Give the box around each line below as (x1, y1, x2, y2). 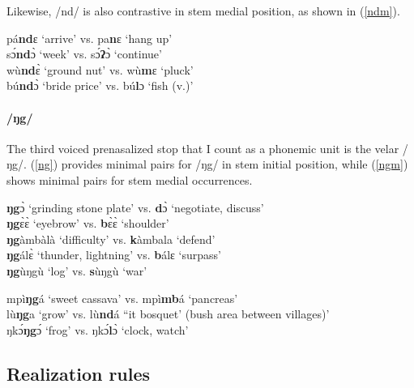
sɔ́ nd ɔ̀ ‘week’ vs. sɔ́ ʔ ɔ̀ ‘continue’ (6, 45, 162, 62)
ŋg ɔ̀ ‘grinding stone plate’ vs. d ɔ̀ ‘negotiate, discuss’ (6, 198, 264, 215)
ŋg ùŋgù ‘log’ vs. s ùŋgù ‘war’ (6, 262, 147, 279)
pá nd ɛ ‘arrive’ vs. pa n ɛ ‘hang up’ (6, 29, 173, 46)
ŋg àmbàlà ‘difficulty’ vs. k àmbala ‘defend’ (6, 230, 216, 247)
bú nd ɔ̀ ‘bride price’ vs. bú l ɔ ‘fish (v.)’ (6, 77, 194, 94)
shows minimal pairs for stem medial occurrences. (6, 171, 253, 188)
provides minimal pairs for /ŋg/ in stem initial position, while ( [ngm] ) (61, 156, 408, 173)
